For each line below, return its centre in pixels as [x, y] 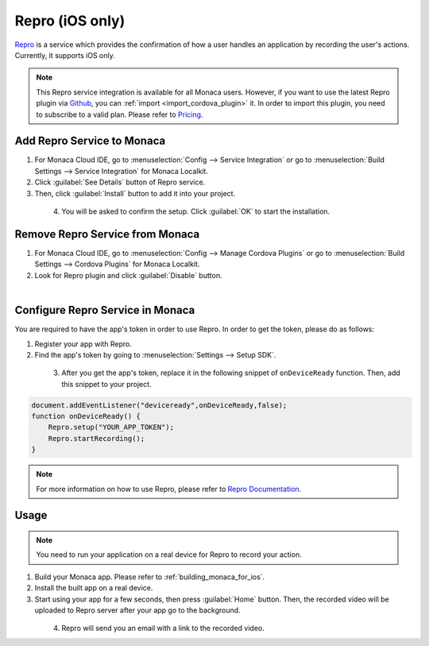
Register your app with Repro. [83, 344]
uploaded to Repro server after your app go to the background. [138, 610]
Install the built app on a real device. [94, 588]
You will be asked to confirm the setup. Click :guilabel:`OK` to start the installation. [196, 211]
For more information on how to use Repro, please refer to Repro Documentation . [169, 489]
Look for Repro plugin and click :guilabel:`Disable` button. [128, 275]
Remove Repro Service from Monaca [107, 234]
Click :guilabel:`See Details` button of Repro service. [120, 182]
